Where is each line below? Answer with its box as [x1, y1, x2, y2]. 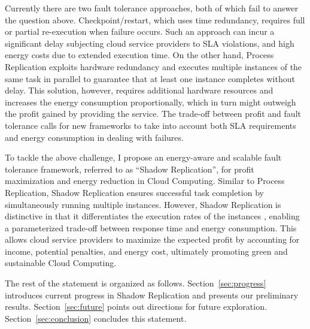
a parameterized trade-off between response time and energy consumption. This [5, 221, 297, 234]
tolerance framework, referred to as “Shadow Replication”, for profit [5, 162, 254, 175]
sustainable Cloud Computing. [5, 256, 117, 269]
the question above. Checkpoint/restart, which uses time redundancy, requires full [5, 13, 305, 26]
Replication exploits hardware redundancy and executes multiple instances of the [5, 60, 302, 73]
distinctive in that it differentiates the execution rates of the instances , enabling [5, 210, 300, 222]
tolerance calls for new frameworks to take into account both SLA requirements [5, 119, 296, 131]
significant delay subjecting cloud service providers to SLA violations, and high [5, 37, 294, 49]
